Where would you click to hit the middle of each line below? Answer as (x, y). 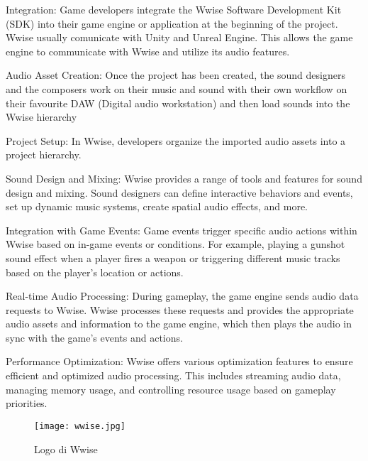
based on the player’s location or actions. (95, 272)
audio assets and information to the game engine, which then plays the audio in (179, 324)
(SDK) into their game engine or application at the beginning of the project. (172, 23)
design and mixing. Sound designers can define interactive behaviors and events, (179, 192)
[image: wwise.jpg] (80, 426)
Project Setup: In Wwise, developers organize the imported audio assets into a (176, 140)
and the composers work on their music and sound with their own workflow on (177, 88)
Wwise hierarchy (41, 117)
